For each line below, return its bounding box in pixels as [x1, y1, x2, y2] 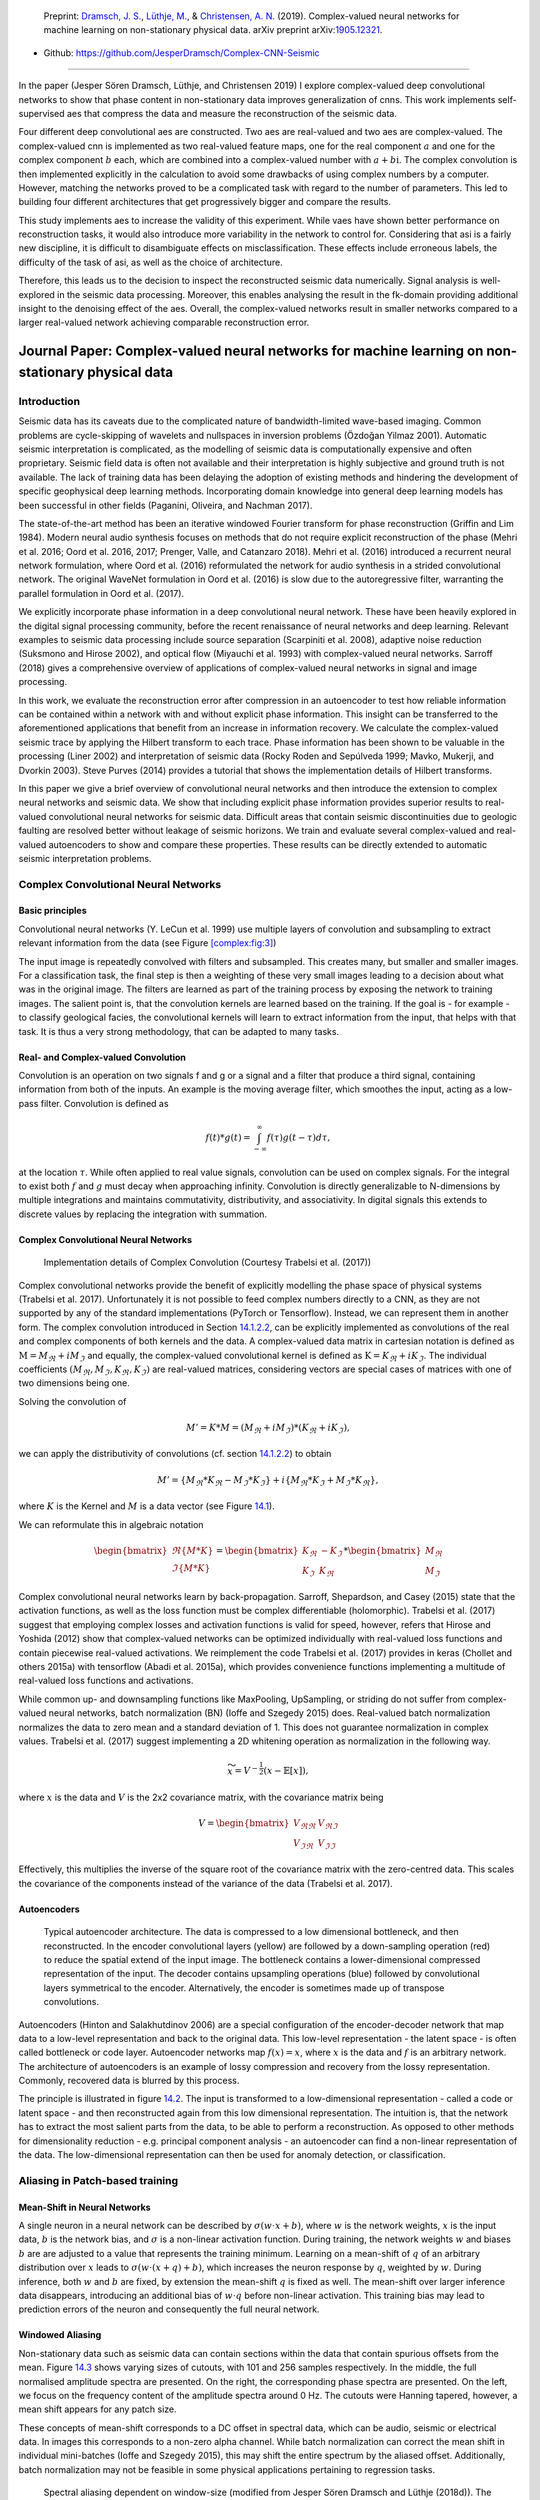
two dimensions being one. [18, 1377, 130, 1389]
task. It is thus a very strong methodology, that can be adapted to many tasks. [18, 1025, 340, 1037]
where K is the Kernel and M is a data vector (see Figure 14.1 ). [18, 1500, 275, 1512]
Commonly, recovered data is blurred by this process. [18, 2075, 240, 2087]
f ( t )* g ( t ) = [205, 1131, 251, 1143]
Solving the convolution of [18, 1395, 127, 1407]
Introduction [18, 394, 80, 408]
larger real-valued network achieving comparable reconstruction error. [18, 316, 310, 329]
